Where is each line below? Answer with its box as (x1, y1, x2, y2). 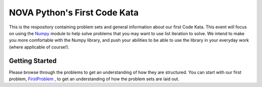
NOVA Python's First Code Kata (9, 7, 139, 18)
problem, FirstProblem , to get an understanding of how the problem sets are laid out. (9, 76, 180, 82)
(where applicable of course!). (9, 44, 70, 50)
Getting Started (9, 57, 57, 65)
